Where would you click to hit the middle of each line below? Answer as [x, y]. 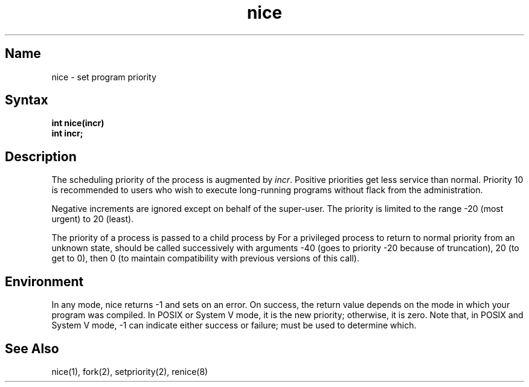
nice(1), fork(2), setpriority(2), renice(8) [130, 371]
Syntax [27, 100]
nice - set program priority [104, 77]
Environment [44, 281]
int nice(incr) [78, 123]
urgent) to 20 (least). [93, 219]
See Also [32, 348]
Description [41, 156]
